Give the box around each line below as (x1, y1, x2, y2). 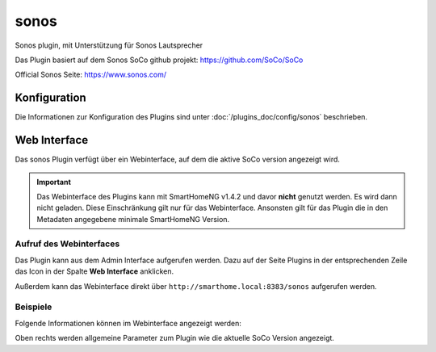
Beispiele (15, 301, 52, 312)
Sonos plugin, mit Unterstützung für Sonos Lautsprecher (15, 40, 203, 50)
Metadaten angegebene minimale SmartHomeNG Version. (36, 214, 230, 224)
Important (36, 177, 72, 186)
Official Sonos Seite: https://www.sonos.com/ (15, 69, 167, 80)
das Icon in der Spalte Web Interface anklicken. (15, 266, 174, 276)
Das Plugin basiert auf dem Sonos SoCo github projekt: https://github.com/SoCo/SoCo (15, 55, 304, 65)
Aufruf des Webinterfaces (15, 238, 120, 249)
